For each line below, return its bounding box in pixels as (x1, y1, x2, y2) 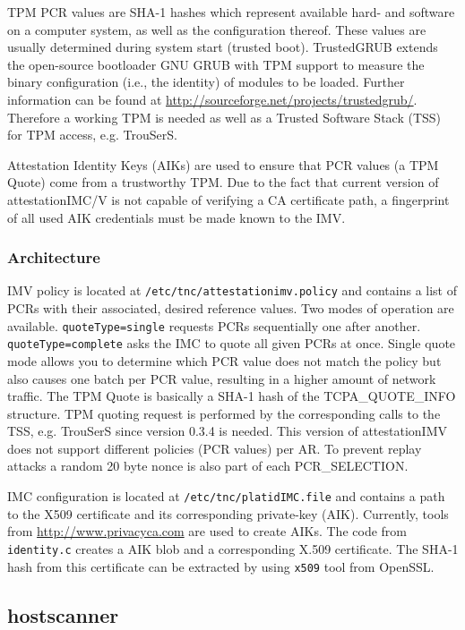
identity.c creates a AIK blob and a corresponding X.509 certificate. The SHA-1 (7, 539, 459, 558)
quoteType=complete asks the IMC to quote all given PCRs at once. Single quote (7, 334, 456, 353)
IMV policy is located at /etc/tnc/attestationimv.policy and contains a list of (7, 281, 457, 300)
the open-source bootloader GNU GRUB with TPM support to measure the (7, 55, 425, 73)
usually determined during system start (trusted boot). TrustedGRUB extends (7, 38, 438, 56)
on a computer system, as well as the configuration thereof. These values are (7, 20, 426, 38)
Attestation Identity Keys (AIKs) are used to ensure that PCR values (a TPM (7, 155, 439, 174)
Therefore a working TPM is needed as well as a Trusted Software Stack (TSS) (7, 107, 442, 126)
